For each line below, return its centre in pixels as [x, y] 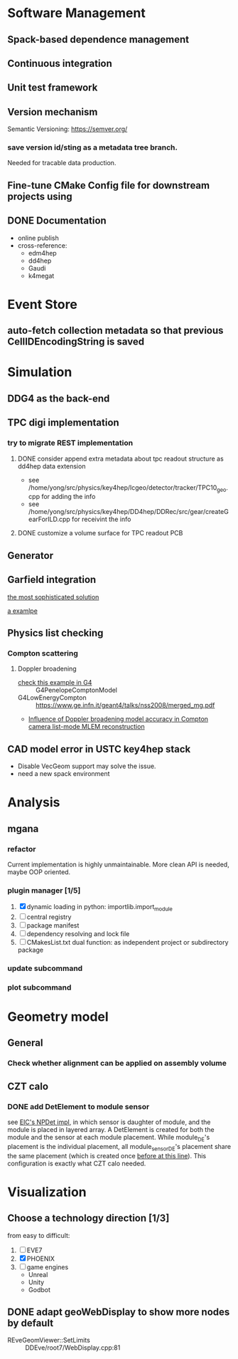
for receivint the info [102, 519]
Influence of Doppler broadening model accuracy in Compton [118, 719]
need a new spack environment [64, 774]
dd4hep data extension [52, 466]
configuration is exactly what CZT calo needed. [77, 1163]
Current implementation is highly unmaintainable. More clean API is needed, [118, 864]
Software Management [76, 13]
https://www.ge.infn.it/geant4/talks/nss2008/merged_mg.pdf [125, 705]
